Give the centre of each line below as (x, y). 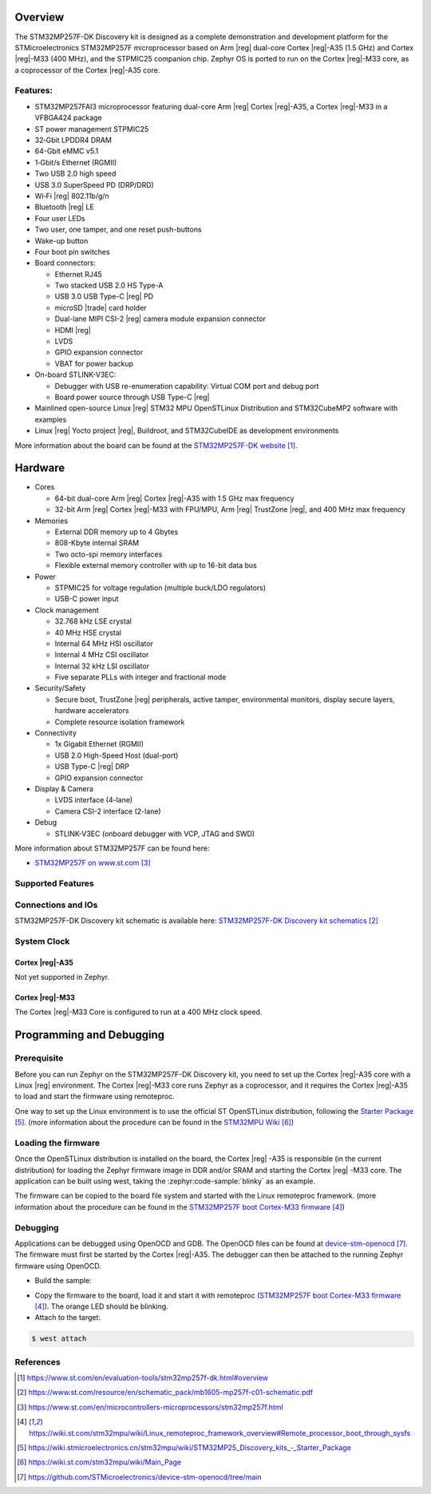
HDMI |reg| (73, 330)
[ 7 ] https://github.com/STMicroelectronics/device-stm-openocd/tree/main (139, 1476)
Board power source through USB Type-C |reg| (132, 397)
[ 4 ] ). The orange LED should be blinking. (102, 1306)
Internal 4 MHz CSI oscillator (102, 655)
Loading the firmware (57, 1143)
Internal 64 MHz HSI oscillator (104, 644)
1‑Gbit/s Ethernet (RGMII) (76, 162)
